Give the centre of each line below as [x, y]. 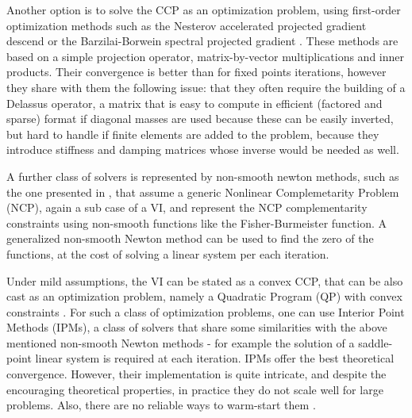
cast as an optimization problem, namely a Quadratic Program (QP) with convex [204, 296]
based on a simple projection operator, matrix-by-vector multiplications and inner [206, 56]
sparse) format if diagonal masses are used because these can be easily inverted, [200, 119]
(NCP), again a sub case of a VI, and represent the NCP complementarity [187, 207]
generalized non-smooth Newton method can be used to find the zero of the [190, 238]
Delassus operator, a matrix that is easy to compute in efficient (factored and [194, 103]
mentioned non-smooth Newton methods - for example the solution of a [181, 342]
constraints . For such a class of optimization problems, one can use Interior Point [206, 311]
